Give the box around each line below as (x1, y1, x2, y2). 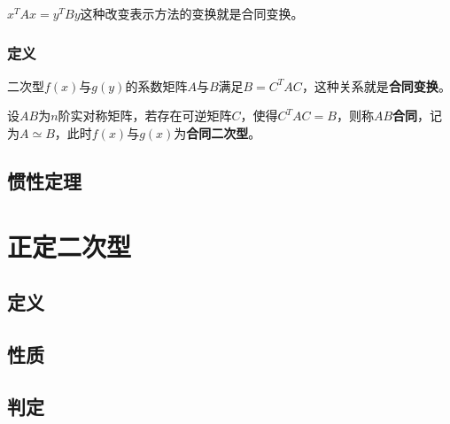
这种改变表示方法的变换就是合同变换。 (80, 4, 304, 22)
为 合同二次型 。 (174, 124, 261, 142)
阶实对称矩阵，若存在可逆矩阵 (58, 106, 232, 125)
